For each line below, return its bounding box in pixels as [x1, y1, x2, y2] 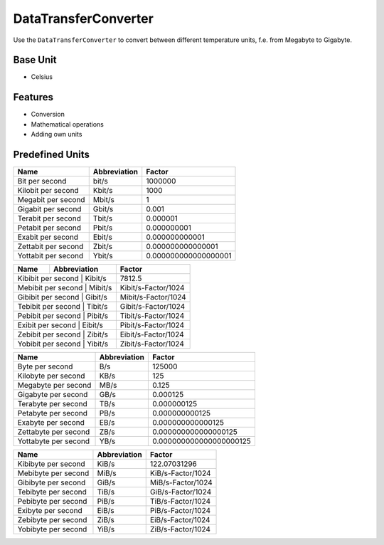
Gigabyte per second [17, 390, 88, 400]
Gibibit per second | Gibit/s [17, 292, 108, 302]
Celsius [31, 73, 53, 81]
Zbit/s [92, 242, 113, 252]
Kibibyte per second [17, 459, 85, 469]
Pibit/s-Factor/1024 [119, 320, 185, 330]
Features [13, 91, 53, 103]
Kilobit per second [17, 186, 79, 196]
